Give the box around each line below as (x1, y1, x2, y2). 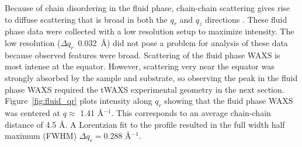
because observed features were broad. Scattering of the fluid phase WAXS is (5, 48, 280, 61)
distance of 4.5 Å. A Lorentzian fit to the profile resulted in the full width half (5, 118, 285, 130)
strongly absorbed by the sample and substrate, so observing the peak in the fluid (5, 71, 298, 83)
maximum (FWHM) (5, 129, 77, 142)
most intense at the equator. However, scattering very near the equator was (5, 60, 275, 72)
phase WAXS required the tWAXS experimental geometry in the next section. (5, 83, 284, 95)
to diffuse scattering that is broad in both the (5, 13, 168, 25)
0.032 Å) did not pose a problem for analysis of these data (78, 36, 288, 48)
